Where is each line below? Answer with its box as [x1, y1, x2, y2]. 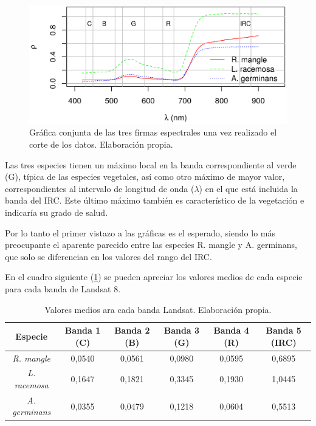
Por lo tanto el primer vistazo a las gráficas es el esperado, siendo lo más [5, 226, 275, 239]
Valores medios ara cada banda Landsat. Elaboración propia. [44, 303, 272, 315]
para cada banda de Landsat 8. [5, 282, 121, 295]
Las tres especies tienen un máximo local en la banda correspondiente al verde [5, 158, 297, 171]
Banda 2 [114, 324, 150, 337]
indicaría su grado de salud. [5, 206, 108, 218]
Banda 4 [213, 324, 249, 337]
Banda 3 [163, 324, 200, 337]
